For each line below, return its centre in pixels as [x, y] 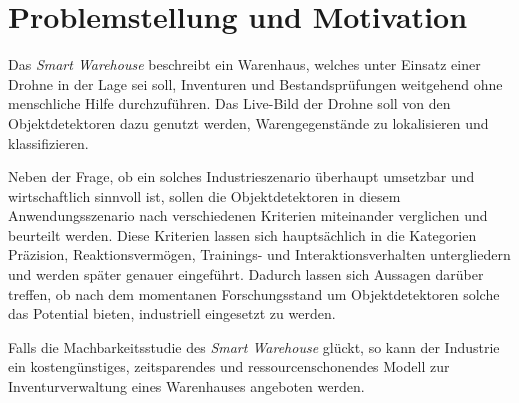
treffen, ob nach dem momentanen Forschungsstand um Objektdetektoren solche [254, 293]
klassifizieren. [48, 142]
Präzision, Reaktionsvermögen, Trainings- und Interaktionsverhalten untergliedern [259, 254]
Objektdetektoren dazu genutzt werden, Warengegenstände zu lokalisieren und [248, 122]
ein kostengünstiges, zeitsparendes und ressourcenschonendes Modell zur [229, 366]
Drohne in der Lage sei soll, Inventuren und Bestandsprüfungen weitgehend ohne [255, 83]
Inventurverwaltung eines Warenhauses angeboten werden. [186, 386]
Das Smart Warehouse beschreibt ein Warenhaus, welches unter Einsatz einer [244, 64]
